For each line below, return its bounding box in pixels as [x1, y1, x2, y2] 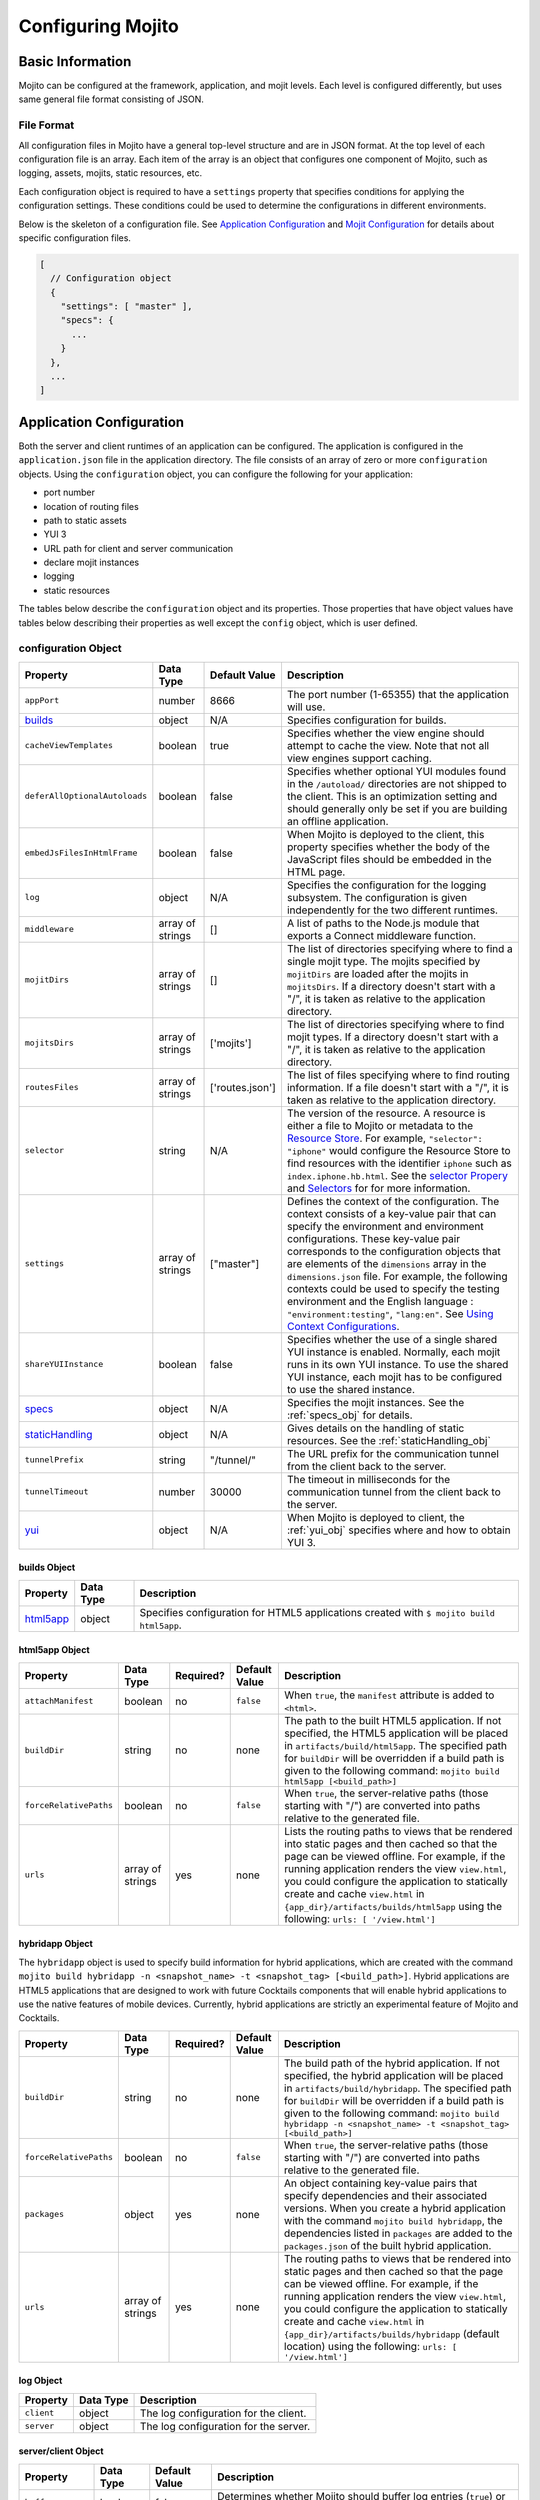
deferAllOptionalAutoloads [24, 791, 148, 802]
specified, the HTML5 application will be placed [284, 1726, 509, 1740]
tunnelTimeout [24, 1486, 89, 1497]
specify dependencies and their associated [283, 2188, 487, 2202]
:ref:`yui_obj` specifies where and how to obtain [286, 1523, 511, 1537]
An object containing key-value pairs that [283, 2176, 478, 2190]
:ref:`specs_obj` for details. [286, 1408, 414, 1422]
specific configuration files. [18, 231, 132, 244]
